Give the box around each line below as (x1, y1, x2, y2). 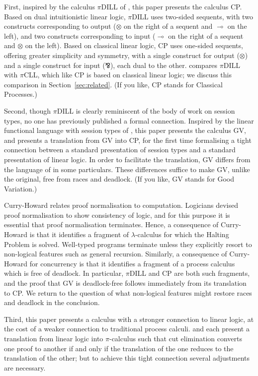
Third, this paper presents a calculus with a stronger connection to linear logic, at (4, 313, 254, 324)
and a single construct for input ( (4, 60, 105, 70)
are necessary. (4, 362, 46, 373)
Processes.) (4, 89, 37, 99)
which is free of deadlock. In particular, (4, 268, 124, 278)
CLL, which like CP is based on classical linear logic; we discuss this (23, 69, 232, 80)
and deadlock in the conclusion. (4, 297, 100, 308)
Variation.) (4, 183, 37, 193)
